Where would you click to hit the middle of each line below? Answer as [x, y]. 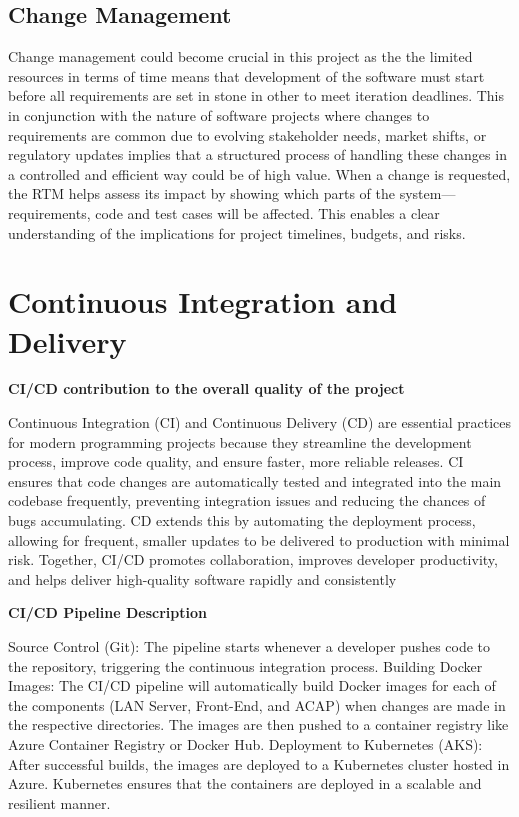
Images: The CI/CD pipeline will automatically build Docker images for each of [252, 685]
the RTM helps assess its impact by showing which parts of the [201, 193]
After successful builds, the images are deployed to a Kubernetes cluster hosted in [259, 763]
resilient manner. [59, 802]
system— [427, 193]
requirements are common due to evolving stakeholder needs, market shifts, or [247, 134]
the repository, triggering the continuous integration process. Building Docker [245, 665]
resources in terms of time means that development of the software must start [246, 75]
